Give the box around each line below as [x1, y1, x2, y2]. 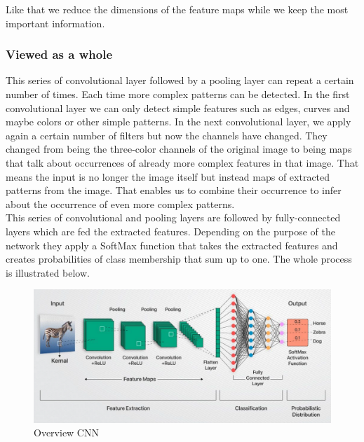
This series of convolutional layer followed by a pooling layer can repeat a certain [6, 73, 354, 88]
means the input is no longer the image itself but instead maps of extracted [6, 169, 330, 184]
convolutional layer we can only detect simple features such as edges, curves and [6, 100, 350, 115]
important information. [6, 15, 105, 30]
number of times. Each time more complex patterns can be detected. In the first [6, 87, 350, 101]
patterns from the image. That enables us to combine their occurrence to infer [6, 183, 342, 198]
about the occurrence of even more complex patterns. [6, 196, 235, 211]
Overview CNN [34, 425, 99, 440]
